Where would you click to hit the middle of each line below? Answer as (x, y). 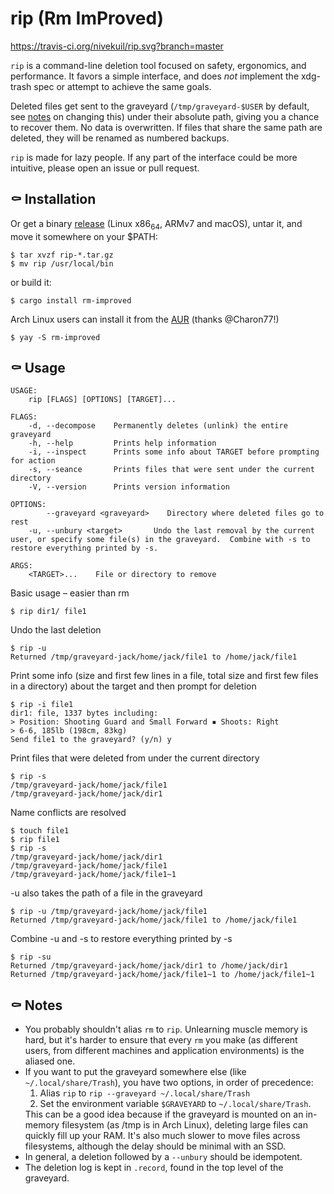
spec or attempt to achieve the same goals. (122, 86)
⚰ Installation (53, 199)
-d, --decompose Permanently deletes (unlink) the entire (158, 426)
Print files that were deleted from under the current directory (135, 758)
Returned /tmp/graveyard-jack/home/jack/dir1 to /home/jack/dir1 (149, 966)
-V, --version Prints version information (129, 487)
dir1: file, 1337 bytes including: (84, 713)
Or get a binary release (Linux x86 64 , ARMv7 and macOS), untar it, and (156, 224)
